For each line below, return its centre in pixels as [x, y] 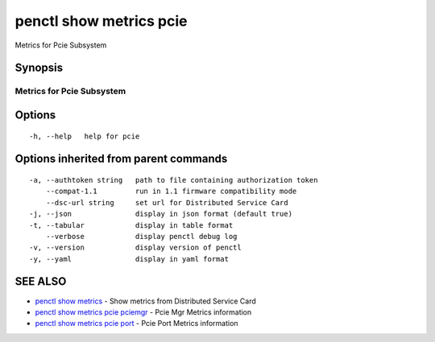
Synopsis [39, 68]
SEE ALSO [41, 282]
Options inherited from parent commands [121, 159]
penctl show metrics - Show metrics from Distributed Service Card [146, 301]
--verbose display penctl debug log [141, 236]
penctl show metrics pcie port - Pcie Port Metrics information [137, 323]
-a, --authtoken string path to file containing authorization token [174, 180]
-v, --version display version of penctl [135, 248]
